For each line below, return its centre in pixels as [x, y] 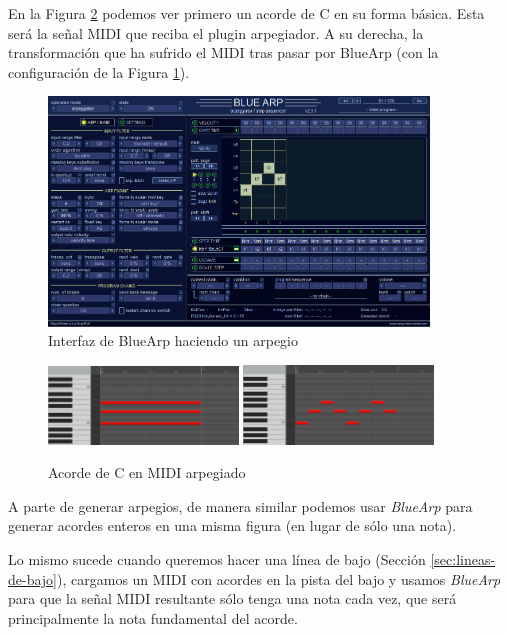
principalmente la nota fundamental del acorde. [153, 617]
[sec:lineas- [463, 559]
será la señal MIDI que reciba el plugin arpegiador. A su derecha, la [216, 32]
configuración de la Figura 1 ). [99, 71]
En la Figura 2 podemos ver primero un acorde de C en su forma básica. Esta [246, 13]
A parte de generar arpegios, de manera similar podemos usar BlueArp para [240, 505]
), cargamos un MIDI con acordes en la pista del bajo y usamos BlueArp [279, 578]
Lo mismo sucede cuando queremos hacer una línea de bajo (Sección [217, 559]
